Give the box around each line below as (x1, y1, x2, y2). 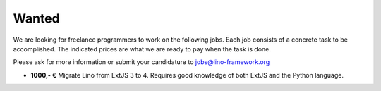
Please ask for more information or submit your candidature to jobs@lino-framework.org (13, 58, 270, 66)
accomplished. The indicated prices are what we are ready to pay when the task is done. (13, 44, 271, 53)
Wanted (13, 11, 60, 26)
